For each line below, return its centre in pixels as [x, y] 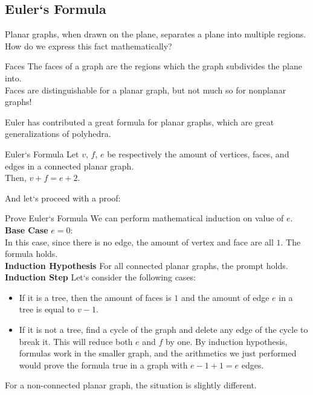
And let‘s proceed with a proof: [63, 197]
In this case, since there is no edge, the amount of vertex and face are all [139, 242]
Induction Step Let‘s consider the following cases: [101, 277]
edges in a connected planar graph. [69, 166]
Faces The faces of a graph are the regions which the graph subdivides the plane [153, 66]
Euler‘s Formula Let [42, 153]
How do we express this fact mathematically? [89, 46]
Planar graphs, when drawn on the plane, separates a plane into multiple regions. [156, 34]
